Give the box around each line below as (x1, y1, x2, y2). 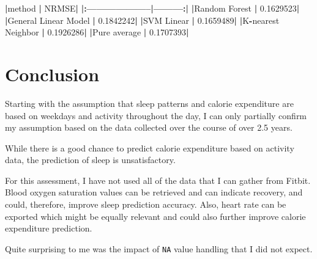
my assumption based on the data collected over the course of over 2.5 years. (5, 121, 293, 134)
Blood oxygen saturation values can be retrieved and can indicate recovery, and (5, 186, 303, 199)
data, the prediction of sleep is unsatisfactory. (5, 153, 176, 166)
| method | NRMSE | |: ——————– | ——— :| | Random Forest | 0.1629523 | (5, 2, 300, 14)
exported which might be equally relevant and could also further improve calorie (5, 210, 306, 222)
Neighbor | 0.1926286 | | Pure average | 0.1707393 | (5, 26, 189, 38)
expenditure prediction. (5, 222, 92, 235)
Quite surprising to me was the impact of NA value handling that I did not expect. (5, 242, 313, 255)
